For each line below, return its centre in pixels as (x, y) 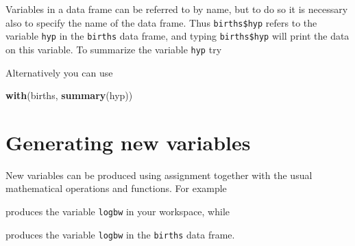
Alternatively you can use (59, 72)
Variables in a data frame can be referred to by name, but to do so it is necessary (177, 9)
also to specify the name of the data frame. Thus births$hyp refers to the (161, 22)
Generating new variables (128, 142)
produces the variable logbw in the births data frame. (120, 234)
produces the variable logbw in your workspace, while (118, 211)
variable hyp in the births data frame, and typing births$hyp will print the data (177, 36)
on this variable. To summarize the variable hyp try (114, 49)
